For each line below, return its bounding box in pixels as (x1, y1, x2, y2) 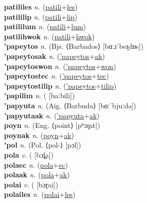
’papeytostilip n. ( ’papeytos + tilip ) (4, 80, 117, 91)
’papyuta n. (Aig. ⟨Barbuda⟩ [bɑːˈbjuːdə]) (4, 100, 136, 110)
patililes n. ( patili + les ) (4, 2, 78, 12)
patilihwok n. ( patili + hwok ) (4, 31, 95, 41)
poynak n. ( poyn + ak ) (4, 129, 74, 140)
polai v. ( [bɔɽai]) (4, 179, 59, 189)
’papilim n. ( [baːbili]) (4, 90, 75, 101)
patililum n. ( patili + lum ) (4, 21, 86, 32)
